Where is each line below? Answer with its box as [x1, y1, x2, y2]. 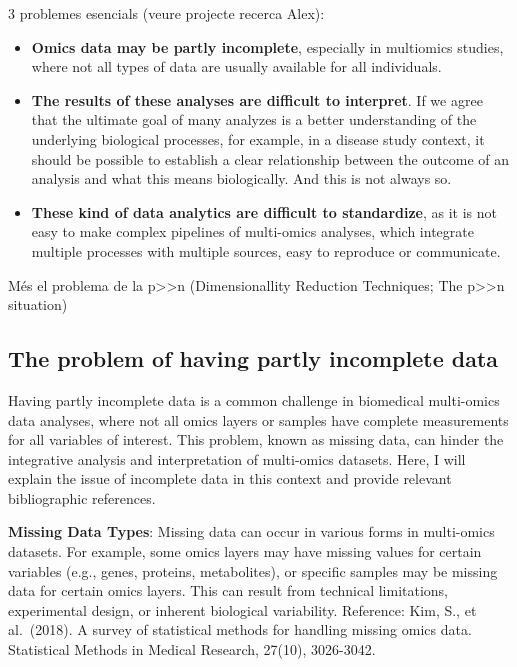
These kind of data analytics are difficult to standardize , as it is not [31, 201, 498, 222]
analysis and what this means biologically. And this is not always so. [31, 168, 452, 189]
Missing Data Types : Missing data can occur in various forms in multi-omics [8, 521, 495, 542]
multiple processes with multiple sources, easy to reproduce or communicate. [31, 240, 501, 261]
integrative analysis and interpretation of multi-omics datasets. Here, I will [8, 448, 466, 469]
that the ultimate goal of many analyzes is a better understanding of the [31, 109, 477, 130]
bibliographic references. [8, 487, 156, 508]
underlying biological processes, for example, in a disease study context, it [31, 128, 485, 149]
